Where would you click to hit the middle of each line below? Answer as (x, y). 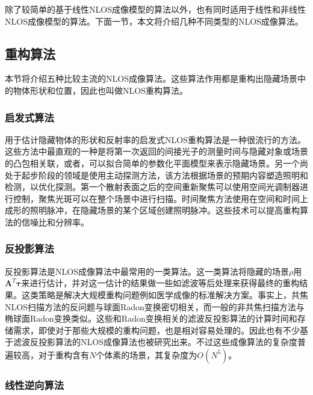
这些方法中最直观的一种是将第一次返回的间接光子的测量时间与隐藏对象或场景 (156, 151)
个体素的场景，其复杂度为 (147, 354)
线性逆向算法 (35, 384)
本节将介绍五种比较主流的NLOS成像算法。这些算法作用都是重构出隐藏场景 (151, 78)
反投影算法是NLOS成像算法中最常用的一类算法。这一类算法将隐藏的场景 (147, 271)
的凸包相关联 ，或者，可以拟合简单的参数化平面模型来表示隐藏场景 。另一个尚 (156, 163)
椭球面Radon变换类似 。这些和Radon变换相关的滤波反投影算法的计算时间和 (151, 318)
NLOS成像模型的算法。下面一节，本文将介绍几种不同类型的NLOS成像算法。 (154, 21)
